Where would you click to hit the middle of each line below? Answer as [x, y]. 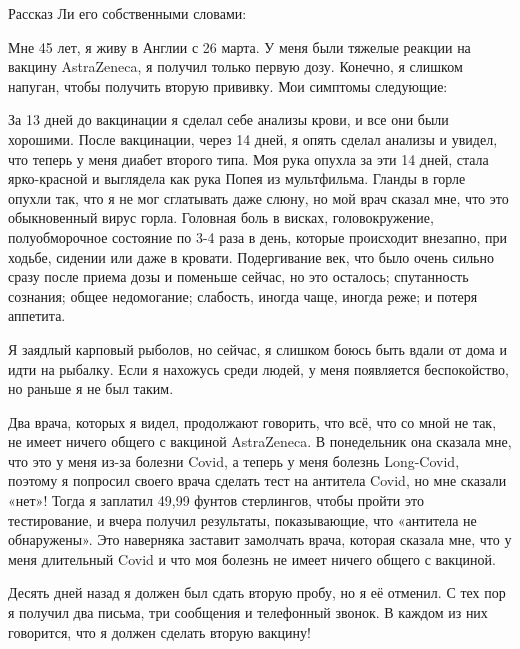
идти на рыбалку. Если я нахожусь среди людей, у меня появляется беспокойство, [258, 368]
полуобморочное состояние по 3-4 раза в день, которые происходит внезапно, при [258, 236]
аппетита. [37, 315]
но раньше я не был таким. [91, 388]
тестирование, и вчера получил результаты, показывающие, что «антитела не [242, 519]
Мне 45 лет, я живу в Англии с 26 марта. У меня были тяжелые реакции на [239, 46]
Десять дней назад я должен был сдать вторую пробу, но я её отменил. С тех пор [257, 592]
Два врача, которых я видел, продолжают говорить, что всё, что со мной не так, [252, 421]
